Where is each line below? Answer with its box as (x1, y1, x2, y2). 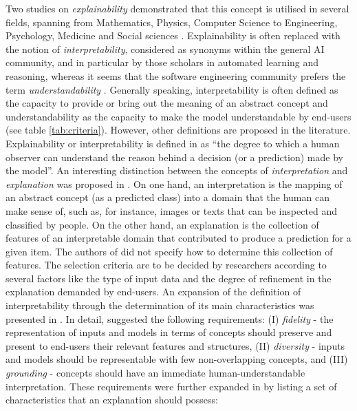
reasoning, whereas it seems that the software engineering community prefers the (6, 68, 346, 83)
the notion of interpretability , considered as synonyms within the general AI (6, 41, 325, 56)
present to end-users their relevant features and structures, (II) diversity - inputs (6, 338, 345, 352)
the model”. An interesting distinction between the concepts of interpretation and (6, 163, 348, 178)
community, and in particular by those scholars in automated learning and (6, 55, 319, 70)
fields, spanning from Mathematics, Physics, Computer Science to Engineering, (6, 14, 338, 29)
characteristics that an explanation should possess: (6, 392, 219, 407)
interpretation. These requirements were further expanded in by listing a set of (6, 379, 337, 393)
